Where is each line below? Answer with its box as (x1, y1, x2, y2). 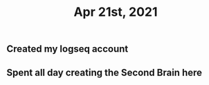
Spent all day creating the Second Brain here (6, 66, 202, 78)
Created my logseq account (6, 43, 129, 55)
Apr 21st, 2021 (73, 4, 158, 20)
